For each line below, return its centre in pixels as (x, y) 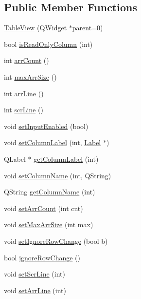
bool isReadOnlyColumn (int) (48, 44)
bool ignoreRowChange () (42, 257)
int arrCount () (26, 60)
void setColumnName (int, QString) (58, 175)
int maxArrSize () (30, 76)
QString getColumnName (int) (50, 192)
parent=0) (88, 28)
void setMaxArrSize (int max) (49, 224)
